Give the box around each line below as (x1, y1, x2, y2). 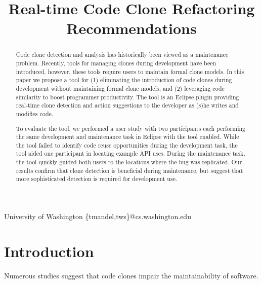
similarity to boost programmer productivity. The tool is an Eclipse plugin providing (16, 92, 239, 101)
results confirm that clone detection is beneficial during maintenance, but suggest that (16, 166, 243, 174)
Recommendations (66, 18, 197, 39)
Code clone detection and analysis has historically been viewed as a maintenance (16, 50, 229, 59)
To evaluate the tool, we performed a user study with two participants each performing (16, 124, 246, 132)
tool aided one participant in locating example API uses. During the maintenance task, (16, 149, 245, 158)
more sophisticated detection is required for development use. (16, 174, 178, 183)
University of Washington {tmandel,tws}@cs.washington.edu (4, 211, 191, 222)
